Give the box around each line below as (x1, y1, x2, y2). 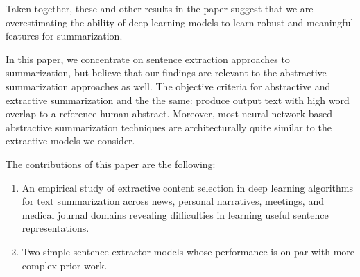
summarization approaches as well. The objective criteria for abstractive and (6, 78, 331, 93)
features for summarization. (6, 28, 123, 43)
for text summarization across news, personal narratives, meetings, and (22, 194, 324, 208)
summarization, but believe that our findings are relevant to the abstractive (6, 65, 327, 80)
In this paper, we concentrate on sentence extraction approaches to (6, 51, 290, 66)
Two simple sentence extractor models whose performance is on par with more (22, 244, 355, 258)
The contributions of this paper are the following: (6, 156, 216, 171)
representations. (22, 221, 89, 235)
